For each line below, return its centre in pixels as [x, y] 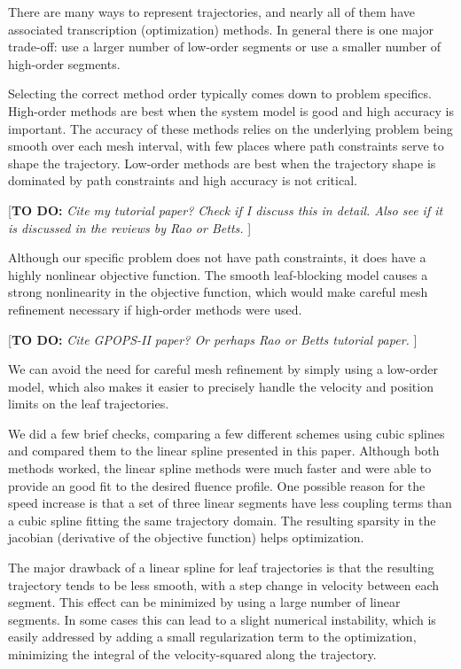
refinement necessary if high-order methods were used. [155, 309]
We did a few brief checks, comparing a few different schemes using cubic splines [227, 433]
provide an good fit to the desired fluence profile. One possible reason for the [217, 485]
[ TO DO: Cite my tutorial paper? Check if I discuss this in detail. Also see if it [226, 210]
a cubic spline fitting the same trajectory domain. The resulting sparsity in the [222, 520]
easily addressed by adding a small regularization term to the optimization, [212, 637]
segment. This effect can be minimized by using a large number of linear [204, 602]
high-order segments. [64, 63]
